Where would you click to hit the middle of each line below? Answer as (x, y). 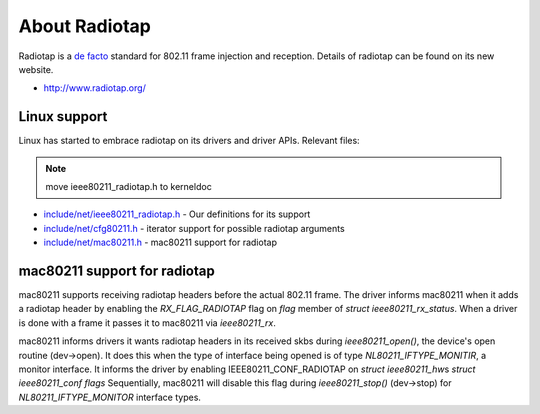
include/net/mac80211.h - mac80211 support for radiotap (160, 242)
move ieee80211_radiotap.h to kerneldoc (128, 187)
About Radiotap (85, 26)
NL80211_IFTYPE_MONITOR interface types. (110, 397)
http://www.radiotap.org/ (95, 88)
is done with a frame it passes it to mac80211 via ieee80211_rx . (147, 322)
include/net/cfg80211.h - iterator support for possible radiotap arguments (194, 228)
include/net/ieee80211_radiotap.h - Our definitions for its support (177, 214)
